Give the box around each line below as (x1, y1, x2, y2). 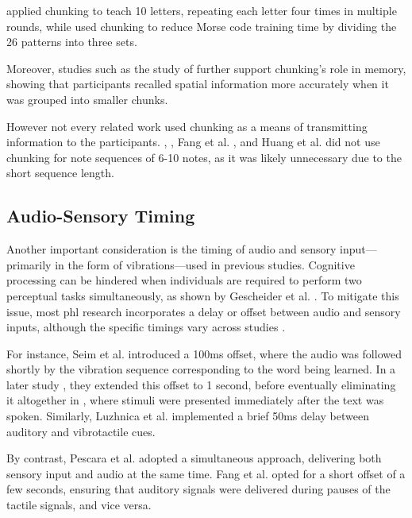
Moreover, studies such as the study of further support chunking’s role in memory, (6, 60, 406, 76)
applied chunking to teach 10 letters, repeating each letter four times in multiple (6, 2, 397, 18)
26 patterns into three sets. (6, 33, 137, 50)
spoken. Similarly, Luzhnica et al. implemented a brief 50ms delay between (6, 408, 369, 424)
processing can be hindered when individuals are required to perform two (6, 272, 362, 288)
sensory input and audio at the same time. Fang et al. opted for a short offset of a (6, 465, 406, 481)
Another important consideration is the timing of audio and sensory (6, 241, 337, 257)
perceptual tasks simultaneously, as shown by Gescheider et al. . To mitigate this (6, 287, 399, 303)
